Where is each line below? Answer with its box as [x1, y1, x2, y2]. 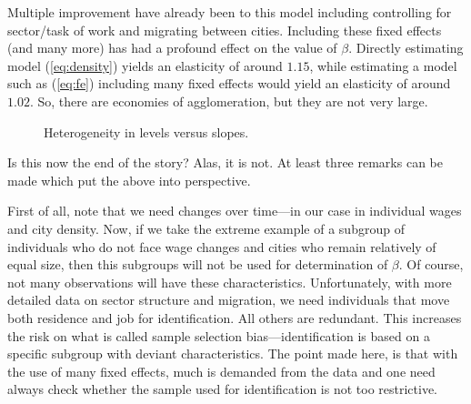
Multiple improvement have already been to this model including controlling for [7, 3, 452, 21]
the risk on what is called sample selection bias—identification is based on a [7, 326, 430, 345]
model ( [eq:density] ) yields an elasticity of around [7, 56, 283, 75]
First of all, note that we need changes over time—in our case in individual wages [7, 201, 462, 220]
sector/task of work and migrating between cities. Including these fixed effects [7, 20, 442, 39]
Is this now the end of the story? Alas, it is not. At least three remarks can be [7, 153, 443, 172]
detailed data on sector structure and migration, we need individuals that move [7, 290, 450, 309]
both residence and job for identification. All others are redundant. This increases [7, 308, 462, 327]
